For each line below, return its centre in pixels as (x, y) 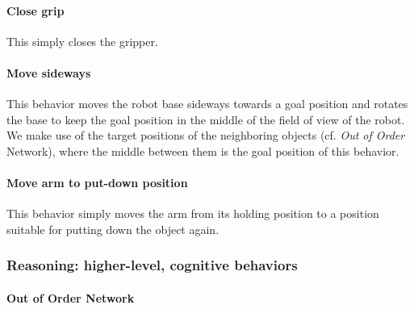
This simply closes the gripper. (82, 41)
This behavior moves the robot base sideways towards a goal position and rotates (207, 104)
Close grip (36, 10)
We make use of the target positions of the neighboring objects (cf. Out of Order (206, 135)
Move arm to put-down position (97, 183)
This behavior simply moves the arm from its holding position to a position (193, 213)
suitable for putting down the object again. (113, 229)
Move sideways (49, 72)
